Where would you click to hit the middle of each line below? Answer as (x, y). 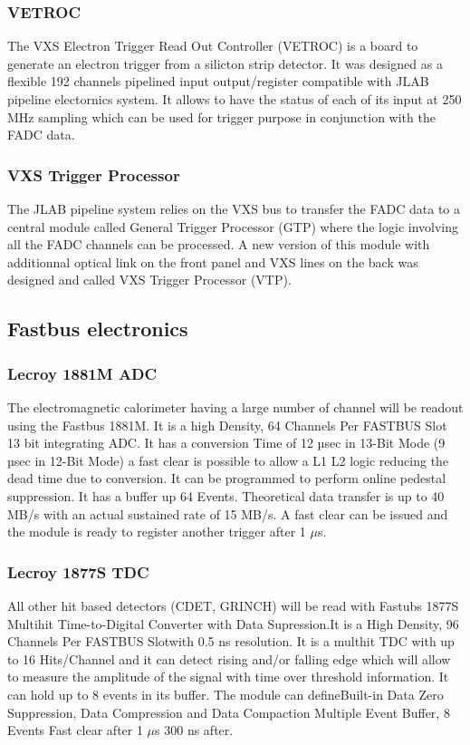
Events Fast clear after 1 (75, 730)
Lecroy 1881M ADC (82, 373)
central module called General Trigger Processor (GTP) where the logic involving (233, 226)
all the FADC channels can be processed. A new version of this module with (219, 244)
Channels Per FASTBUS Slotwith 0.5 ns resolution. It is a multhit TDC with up (231, 641)
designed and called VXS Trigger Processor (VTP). (149, 280)
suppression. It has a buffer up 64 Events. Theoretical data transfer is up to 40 (226, 495)
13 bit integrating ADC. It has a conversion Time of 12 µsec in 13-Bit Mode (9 (226, 443)
